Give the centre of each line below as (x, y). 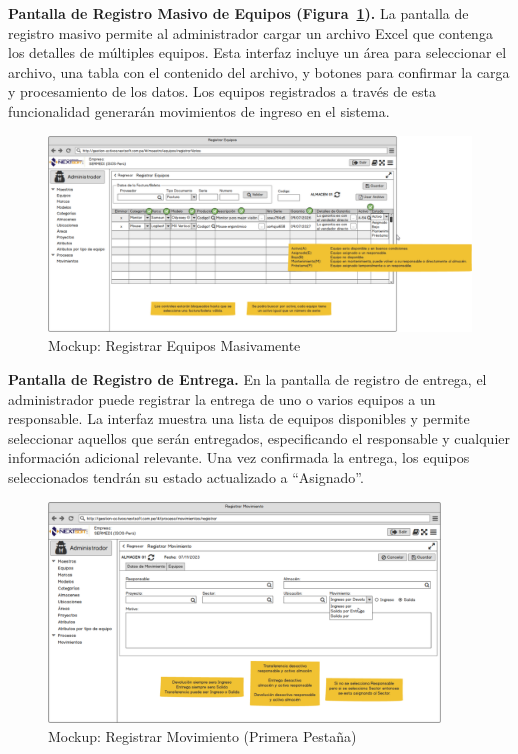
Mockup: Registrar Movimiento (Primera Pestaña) (202, 736)
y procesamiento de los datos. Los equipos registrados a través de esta (222, 91)
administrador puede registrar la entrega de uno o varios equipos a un (222, 398)
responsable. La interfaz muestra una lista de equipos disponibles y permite (239, 418)
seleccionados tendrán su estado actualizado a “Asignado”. (186, 476)
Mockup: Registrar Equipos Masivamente (174, 345)
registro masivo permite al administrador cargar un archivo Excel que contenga (250, 32)
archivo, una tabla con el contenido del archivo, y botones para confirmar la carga (259, 71)
